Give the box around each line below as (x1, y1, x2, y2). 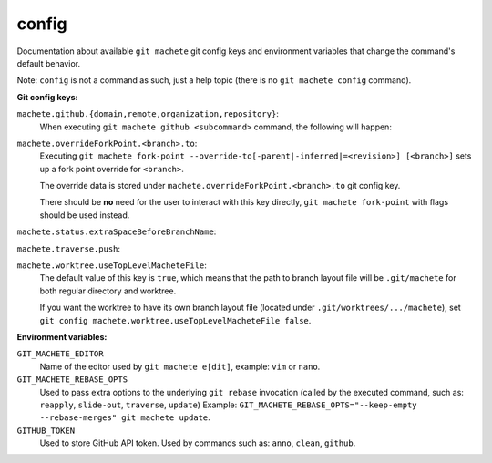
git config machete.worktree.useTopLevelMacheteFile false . (39, 314, 312, 325)
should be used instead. (39, 210, 130, 221)
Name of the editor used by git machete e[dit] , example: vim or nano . (39, 361, 321, 372)
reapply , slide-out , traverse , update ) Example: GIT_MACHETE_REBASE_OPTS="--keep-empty (39, 399, 418, 410)
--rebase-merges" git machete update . (39, 412, 211, 423)
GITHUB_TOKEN (16, 425, 76, 436)
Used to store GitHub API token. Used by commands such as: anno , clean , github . (39, 437, 356, 448)
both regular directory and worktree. (39, 285, 177, 296)
